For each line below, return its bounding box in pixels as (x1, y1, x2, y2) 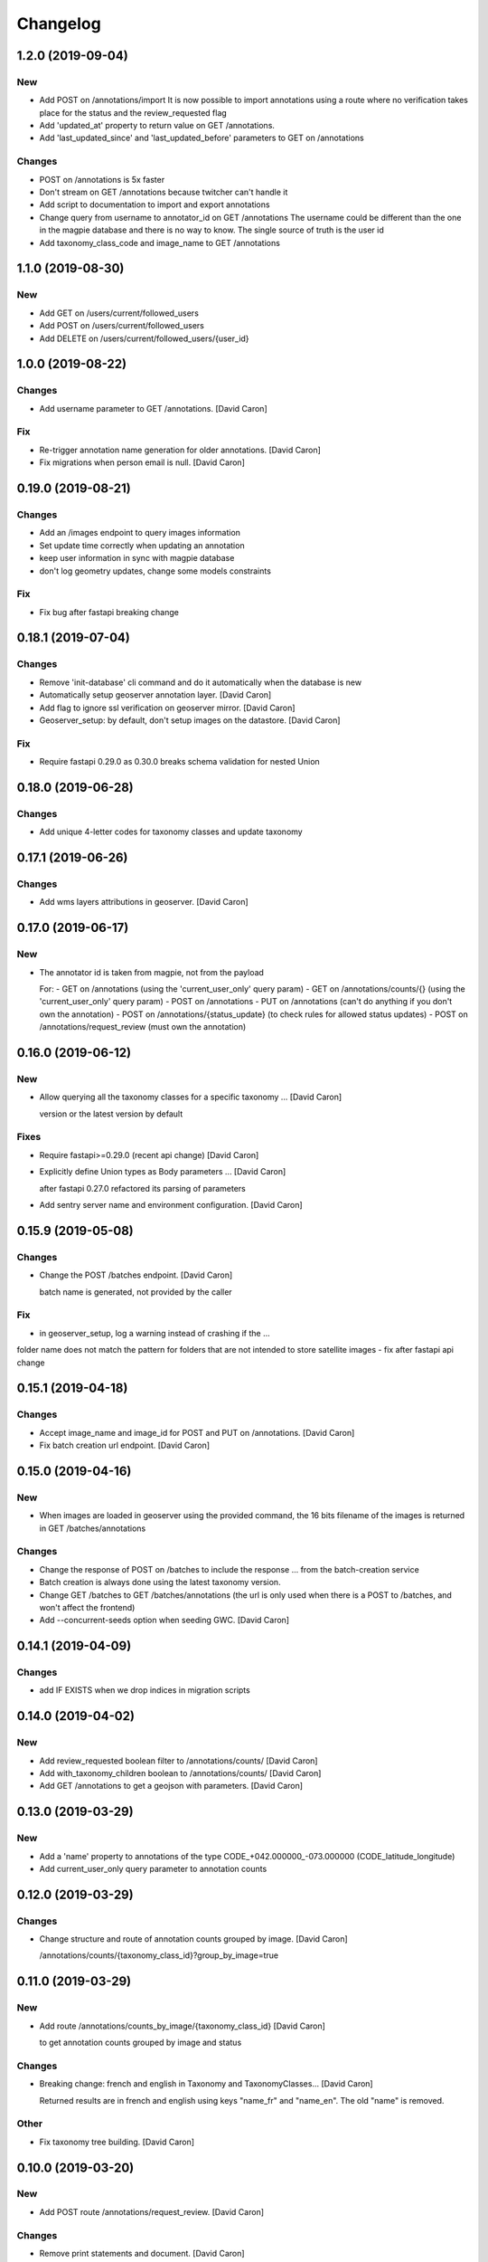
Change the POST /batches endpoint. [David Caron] (39, 1269, 233, 1280)
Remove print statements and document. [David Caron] (39, 2248, 245, 2258)
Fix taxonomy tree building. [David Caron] (39, 2136, 194, 2147)
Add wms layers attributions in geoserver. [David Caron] (39, 897, 249, 908)
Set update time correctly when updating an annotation (39, 539, 245, 551)
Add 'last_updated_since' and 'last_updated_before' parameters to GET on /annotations (39, 132, 365, 144)
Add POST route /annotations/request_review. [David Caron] (39, 2206, 265, 2217)
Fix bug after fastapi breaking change (39, 606, 180, 617)
